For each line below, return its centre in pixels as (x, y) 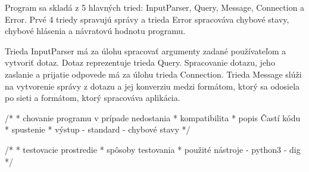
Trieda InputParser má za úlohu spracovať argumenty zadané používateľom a (146, 50)
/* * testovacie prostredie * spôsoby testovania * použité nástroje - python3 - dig (153, 149)
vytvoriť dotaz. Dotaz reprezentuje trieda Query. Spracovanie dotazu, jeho (140, 62)
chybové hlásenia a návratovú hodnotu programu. (95, 31)
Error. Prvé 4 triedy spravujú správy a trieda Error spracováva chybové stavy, (147, 19)
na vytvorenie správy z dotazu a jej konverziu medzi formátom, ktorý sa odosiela (152, 86)
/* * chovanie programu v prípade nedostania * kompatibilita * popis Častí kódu (153, 117)
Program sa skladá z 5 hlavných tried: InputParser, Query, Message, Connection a (155, 7)
